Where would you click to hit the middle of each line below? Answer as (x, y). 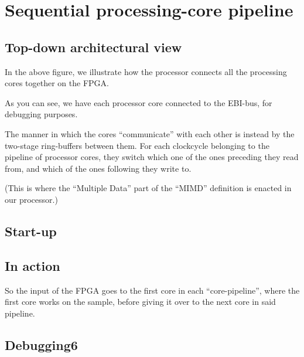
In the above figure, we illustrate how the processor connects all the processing (146, 71)
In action (33, 265)
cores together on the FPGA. (57, 83)
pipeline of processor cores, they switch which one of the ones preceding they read (152, 157)
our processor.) (31, 199)
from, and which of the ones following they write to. (98, 168)
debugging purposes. (41, 114)
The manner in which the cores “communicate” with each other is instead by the (150, 133)
